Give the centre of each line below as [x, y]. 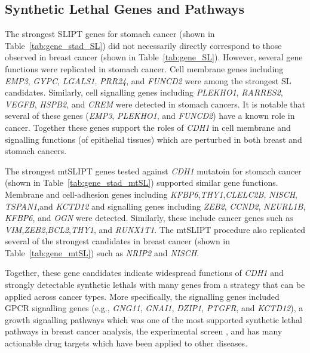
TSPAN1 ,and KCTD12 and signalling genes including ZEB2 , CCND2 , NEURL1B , [155, 206]
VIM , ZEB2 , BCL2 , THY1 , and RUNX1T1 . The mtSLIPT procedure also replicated [155, 229]
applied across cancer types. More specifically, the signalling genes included [142, 296]
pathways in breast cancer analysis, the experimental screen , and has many [144, 331]
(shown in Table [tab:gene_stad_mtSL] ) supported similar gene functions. [142, 182]
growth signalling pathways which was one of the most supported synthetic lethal [154, 319]
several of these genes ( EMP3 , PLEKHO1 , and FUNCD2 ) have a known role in [150, 116]
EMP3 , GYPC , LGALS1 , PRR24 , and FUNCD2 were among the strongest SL [148, 80]
